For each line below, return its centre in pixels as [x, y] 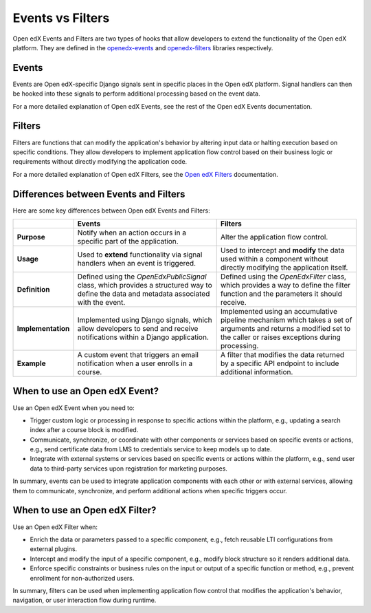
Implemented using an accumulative [279, 311]
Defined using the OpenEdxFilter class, [283, 277]
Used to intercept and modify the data [282, 250]
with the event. [101, 302]
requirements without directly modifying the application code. [100, 162]
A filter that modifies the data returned [282, 355]
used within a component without [274, 259]
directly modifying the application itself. [284, 267]
